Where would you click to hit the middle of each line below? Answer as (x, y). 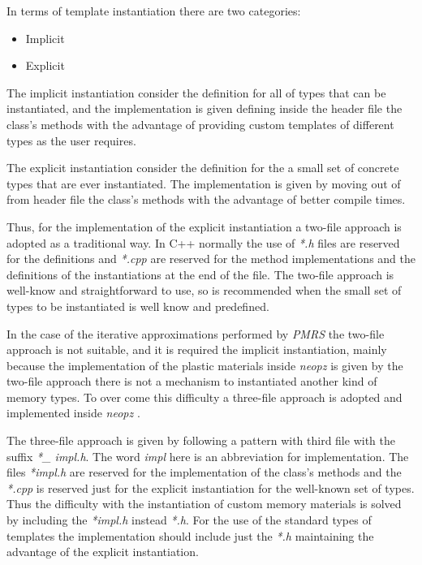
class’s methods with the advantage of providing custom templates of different (200, 124)
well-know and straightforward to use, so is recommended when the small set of (204, 290)
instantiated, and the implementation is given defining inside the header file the (205, 108)
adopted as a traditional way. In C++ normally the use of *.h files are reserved (203, 242)
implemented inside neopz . (73, 413)
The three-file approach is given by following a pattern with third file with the (201, 440)
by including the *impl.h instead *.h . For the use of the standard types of (189, 520)
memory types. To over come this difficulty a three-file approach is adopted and (205, 397)
